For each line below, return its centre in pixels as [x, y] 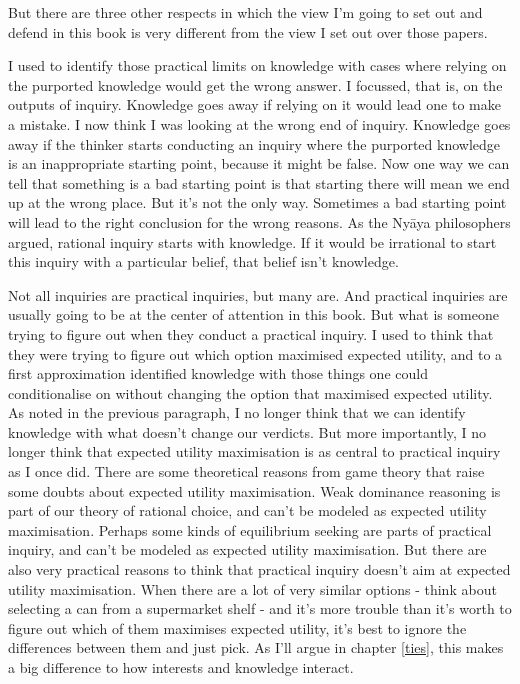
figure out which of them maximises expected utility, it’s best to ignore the [237, 627]
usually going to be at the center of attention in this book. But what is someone [253, 314]
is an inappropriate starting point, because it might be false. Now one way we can [259, 163]
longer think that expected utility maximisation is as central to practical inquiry [254, 451]
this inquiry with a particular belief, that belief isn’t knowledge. [203, 261]
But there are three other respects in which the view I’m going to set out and [245, 12]
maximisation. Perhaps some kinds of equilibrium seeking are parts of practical [250, 529]
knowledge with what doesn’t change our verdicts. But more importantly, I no [247, 431]
